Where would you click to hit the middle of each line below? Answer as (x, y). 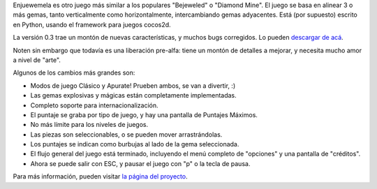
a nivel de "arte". (37, 60)
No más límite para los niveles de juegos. (89, 125)
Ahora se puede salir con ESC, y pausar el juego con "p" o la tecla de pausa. (140, 163)
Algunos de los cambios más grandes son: (74, 73)
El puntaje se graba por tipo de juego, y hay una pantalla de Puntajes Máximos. (144, 114)
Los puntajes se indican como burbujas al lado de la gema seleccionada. (135, 144)
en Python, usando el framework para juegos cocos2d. (92, 24)
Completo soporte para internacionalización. (94, 105)
